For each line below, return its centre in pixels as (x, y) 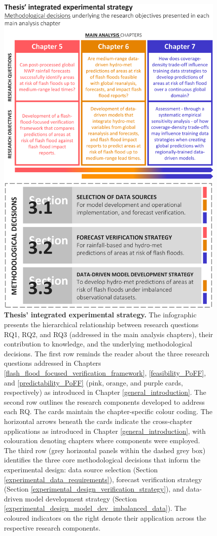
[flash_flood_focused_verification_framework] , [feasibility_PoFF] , (105, 373)
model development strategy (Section (81, 498)
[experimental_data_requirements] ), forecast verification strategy (103, 479)
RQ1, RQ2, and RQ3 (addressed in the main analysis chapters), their (108, 334)
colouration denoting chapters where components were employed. (102, 440)
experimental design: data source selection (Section (81, 469)
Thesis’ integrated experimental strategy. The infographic (100, 315)
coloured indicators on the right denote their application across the (105, 517)
